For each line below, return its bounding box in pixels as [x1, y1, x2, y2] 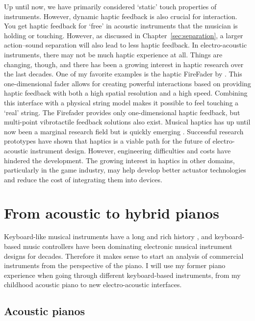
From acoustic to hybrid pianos [4, 203, 219, 223]
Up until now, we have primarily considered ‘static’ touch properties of [4, 1, 217, 11]
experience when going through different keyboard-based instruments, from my [4, 270, 241, 280]
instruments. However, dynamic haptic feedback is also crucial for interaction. [4, 11, 237, 21]
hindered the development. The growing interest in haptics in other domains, [4, 155, 235, 165]
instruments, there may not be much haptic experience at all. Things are [4, 49, 223, 59]
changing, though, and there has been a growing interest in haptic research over [4, 59, 244, 69]
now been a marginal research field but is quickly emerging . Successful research [4, 126, 244, 136]
